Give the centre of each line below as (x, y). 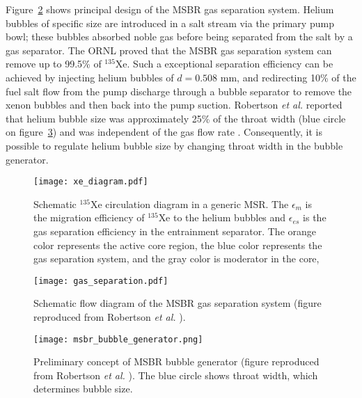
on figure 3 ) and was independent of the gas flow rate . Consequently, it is (164, 132)
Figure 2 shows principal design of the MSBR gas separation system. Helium (170, 9)
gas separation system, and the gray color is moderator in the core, (176, 258)
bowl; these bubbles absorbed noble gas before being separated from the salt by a (179, 37)
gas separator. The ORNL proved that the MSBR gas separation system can (169, 50)
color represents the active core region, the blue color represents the (178, 245)
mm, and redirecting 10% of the (288, 77)
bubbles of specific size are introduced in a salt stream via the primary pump (170, 23)
